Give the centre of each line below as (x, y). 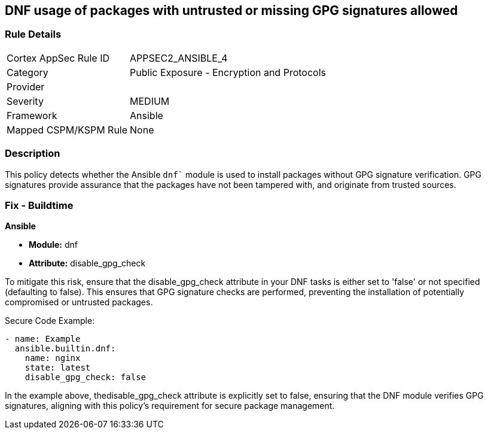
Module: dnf (53, 245)
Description (33, 154)
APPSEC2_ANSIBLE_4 (179, 58)
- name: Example (43, 339)
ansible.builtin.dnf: (65, 349)
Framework (32, 115)
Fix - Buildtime (39, 205)
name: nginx (53, 358)
